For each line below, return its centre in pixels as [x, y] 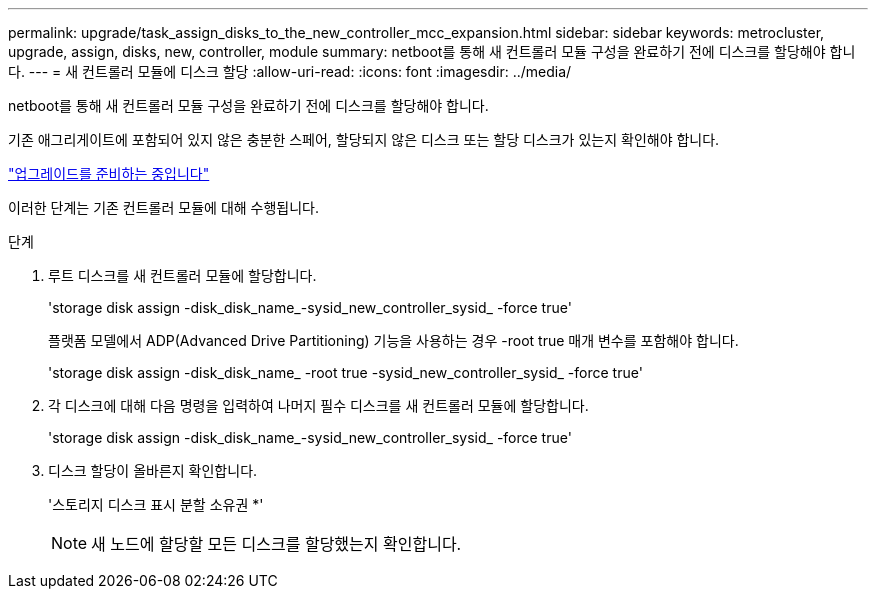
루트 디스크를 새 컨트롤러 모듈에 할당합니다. [182, 275]
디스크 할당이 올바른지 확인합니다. [153, 470]
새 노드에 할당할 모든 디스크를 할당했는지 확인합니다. [276, 544]
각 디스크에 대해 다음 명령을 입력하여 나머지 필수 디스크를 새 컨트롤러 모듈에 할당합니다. [318, 405]
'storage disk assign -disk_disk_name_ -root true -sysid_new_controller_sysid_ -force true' [345, 372]
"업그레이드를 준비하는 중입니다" [109, 173]
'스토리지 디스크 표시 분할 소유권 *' [156, 504]
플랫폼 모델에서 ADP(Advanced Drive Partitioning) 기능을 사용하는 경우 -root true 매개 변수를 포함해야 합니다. [393, 340]
